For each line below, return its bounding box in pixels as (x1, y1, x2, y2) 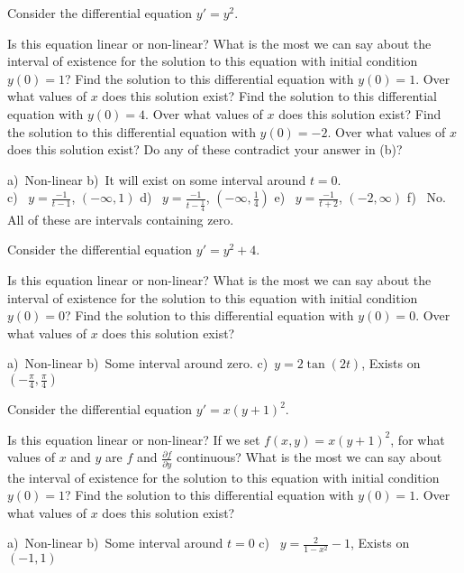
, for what (390, 430, 445, 448)
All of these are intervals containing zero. (7, 209, 234, 228)
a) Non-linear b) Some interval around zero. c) (7, 354, 268, 373)
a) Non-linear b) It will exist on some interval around (7, 170, 306, 189)
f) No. (406, 188, 446, 207)
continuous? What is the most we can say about (176, 448, 442, 467)
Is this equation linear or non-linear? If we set (7, 430, 260, 448)
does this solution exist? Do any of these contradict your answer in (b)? (7, 140, 403, 159)
